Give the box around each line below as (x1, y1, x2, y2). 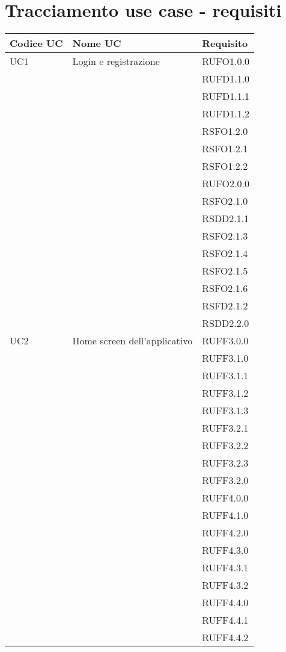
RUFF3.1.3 (202, 403, 249, 418)
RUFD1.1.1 (202, 89, 250, 104)
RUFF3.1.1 (202, 368, 249, 383)
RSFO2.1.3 (202, 229, 248, 243)
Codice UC (10, 36, 63, 51)
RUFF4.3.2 (202, 578, 249, 592)
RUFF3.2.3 (202, 456, 249, 470)
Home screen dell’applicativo (72, 334, 193, 348)
